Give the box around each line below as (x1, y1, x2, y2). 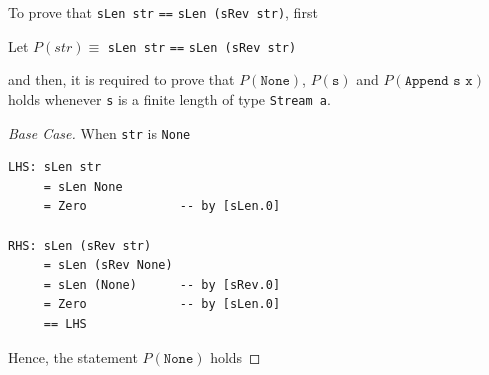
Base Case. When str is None (8, 122, 191, 143)
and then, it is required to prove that (8, 69, 235, 90)
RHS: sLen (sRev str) (8, 238, 152, 253)
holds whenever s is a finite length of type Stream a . (8, 88, 331, 109)
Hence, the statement (8, 346, 138, 367)
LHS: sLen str (8, 160, 102, 175)
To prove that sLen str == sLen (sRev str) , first (8, 2, 318, 22)
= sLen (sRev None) (43, 258, 173, 273)
